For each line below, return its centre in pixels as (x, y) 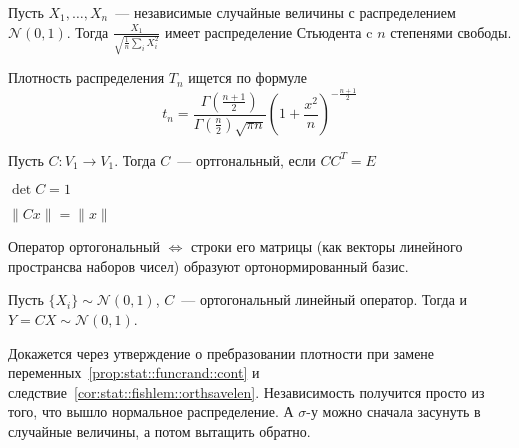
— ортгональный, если (246, 159)
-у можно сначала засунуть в (393, 411)
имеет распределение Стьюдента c (268, 31)
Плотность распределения (86, 77)
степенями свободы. (451, 31)
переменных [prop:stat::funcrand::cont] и (134, 372)
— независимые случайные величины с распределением (285, 12)
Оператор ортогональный (84, 246)
